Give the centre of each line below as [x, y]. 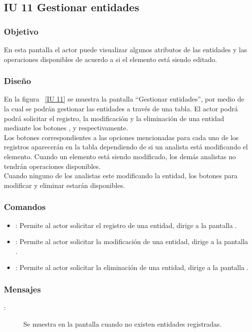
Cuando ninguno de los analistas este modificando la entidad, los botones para [121, 176]
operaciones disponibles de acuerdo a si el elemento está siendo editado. [111, 59]
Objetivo [21, 31]
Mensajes [22, 289]
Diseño [18, 81]
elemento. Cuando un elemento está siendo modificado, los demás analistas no [120, 156]
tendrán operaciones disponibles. [52, 166]
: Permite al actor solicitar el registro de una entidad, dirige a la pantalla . [126, 225]
